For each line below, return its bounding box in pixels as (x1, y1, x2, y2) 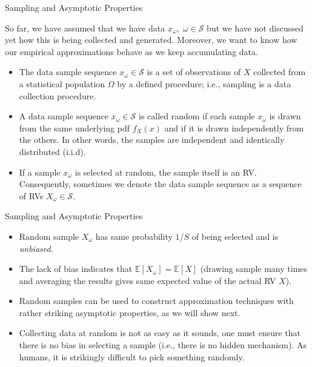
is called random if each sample (138, 110, 255, 122)
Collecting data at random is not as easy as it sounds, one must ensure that (19, 326, 301, 339)
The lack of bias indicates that (19, 262, 133, 275)
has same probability (95, 230, 173, 242)
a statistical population (19, 77, 105, 90)
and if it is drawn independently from (164, 121, 304, 134)
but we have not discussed (207, 21, 304, 34)
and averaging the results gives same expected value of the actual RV (19, 274, 276, 286)
